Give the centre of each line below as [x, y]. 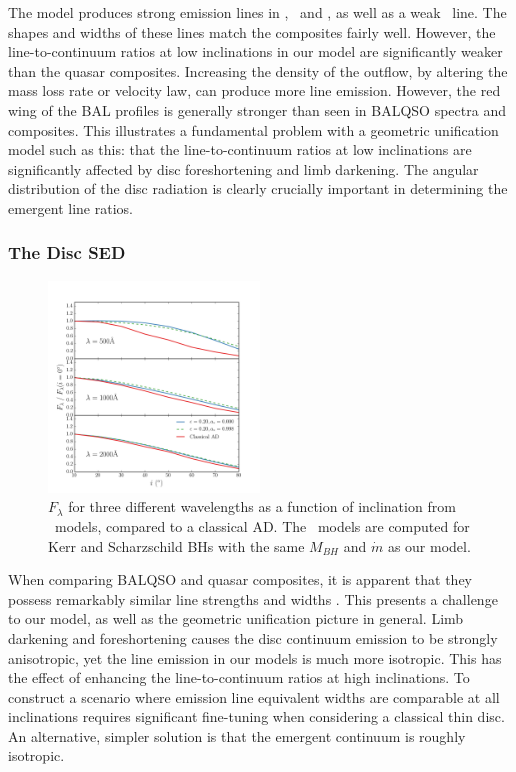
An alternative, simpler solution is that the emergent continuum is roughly [237, 735]
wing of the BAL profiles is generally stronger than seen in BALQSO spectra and [257, 109]
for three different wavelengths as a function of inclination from [262, 506]
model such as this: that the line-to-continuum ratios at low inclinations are [240, 149]
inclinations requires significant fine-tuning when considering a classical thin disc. [256, 716]
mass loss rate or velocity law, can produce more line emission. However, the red [254, 90]
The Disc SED [67, 252]
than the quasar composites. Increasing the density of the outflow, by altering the [258, 70]
